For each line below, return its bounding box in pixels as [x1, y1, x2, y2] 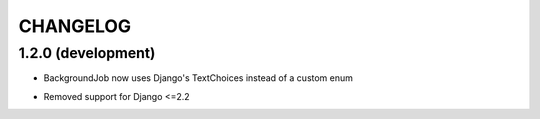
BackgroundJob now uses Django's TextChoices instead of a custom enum [43, 72, 354, 84]
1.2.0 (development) [18, 44, 156, 62]
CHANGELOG [18, 15, 132, 37]
